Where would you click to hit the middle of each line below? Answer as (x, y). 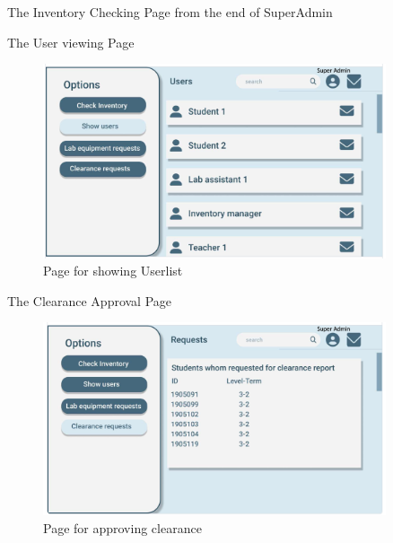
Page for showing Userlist (113, 271)
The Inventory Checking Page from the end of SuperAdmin (170, 12)
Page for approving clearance (122, 528)
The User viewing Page (71, 42)
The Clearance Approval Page (90, 300)
